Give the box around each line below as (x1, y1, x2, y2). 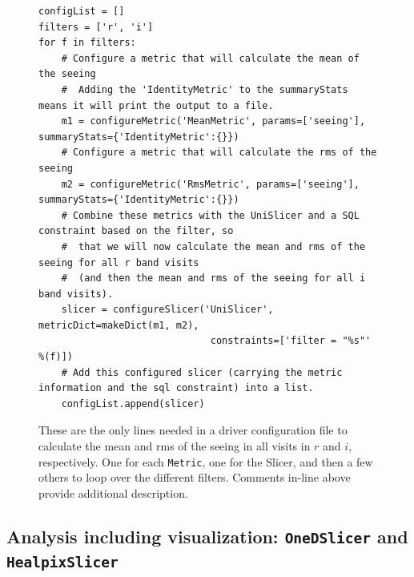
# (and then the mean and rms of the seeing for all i (61, 272, 366, 284)
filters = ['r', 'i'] (38, 21, 154, 33)
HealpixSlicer (6, 553, 119, 571)
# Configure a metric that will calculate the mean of (61, 52, 360, 64)
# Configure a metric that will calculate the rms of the (61, 147, 377, 159)
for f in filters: (38, 37, 136, 49)
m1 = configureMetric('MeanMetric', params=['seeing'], (61, 115, 366, 127)
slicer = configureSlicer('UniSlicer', (61, 304, 274, 316)
